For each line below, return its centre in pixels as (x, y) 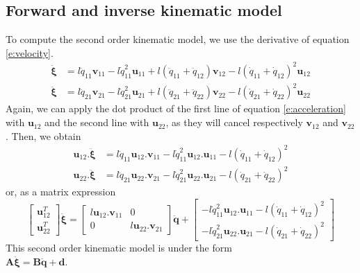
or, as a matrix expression (61, 192)
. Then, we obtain (43, 135)
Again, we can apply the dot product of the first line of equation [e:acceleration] (176, 108)
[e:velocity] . (30, 52)
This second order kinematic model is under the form (119, 247)
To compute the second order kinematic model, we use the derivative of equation (178, 39)
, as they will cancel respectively (234, 122)
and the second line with (97, 122)
